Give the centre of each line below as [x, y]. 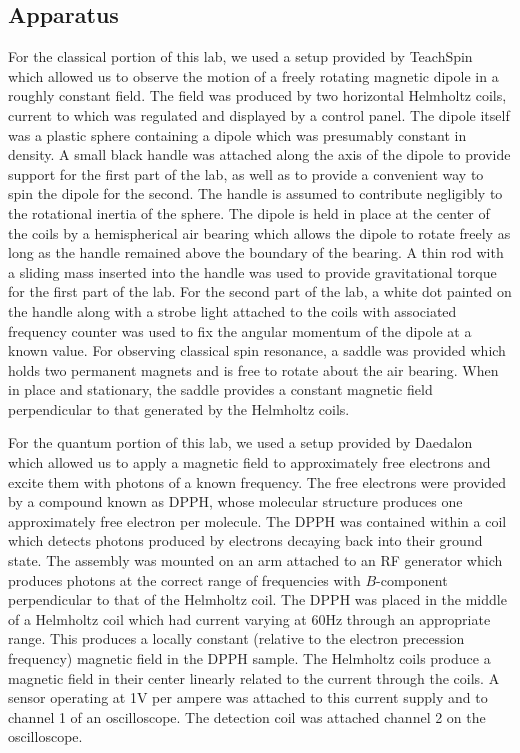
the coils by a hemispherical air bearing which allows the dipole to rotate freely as [259, 232]
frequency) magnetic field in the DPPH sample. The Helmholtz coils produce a [249, 658]
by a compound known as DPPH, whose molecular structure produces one [235, 501]
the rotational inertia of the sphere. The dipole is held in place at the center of [249, 212]
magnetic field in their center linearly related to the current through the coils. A [254, 677]
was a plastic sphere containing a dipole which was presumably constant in [237, 134]
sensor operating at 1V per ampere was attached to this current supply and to [248, 697]
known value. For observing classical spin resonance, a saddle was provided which [257, 350]
